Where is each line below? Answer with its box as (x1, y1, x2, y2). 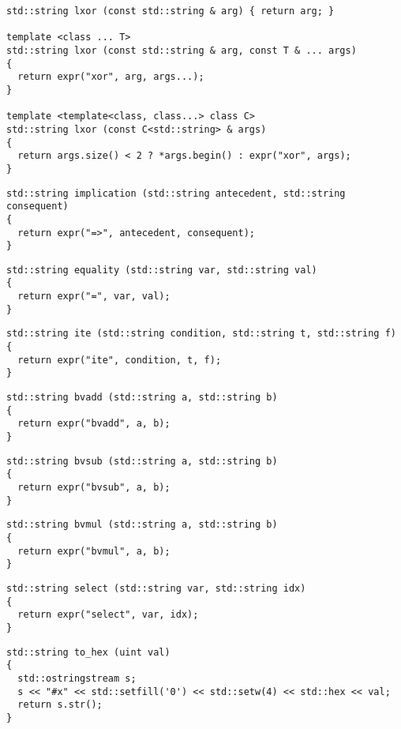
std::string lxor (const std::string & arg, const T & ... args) (6, 44, 357, 56)
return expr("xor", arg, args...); (17, 71, 204, 83)
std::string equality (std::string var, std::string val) (6, 264, 317, 276)
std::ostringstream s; (17, 672, 137, 684)
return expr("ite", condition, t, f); (17, 354, 222, 366)
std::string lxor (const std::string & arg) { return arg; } (6, 6, 335, 17)
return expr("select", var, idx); (17, 609, 199, 621)
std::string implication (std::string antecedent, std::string (6, 187, 346, 199)
